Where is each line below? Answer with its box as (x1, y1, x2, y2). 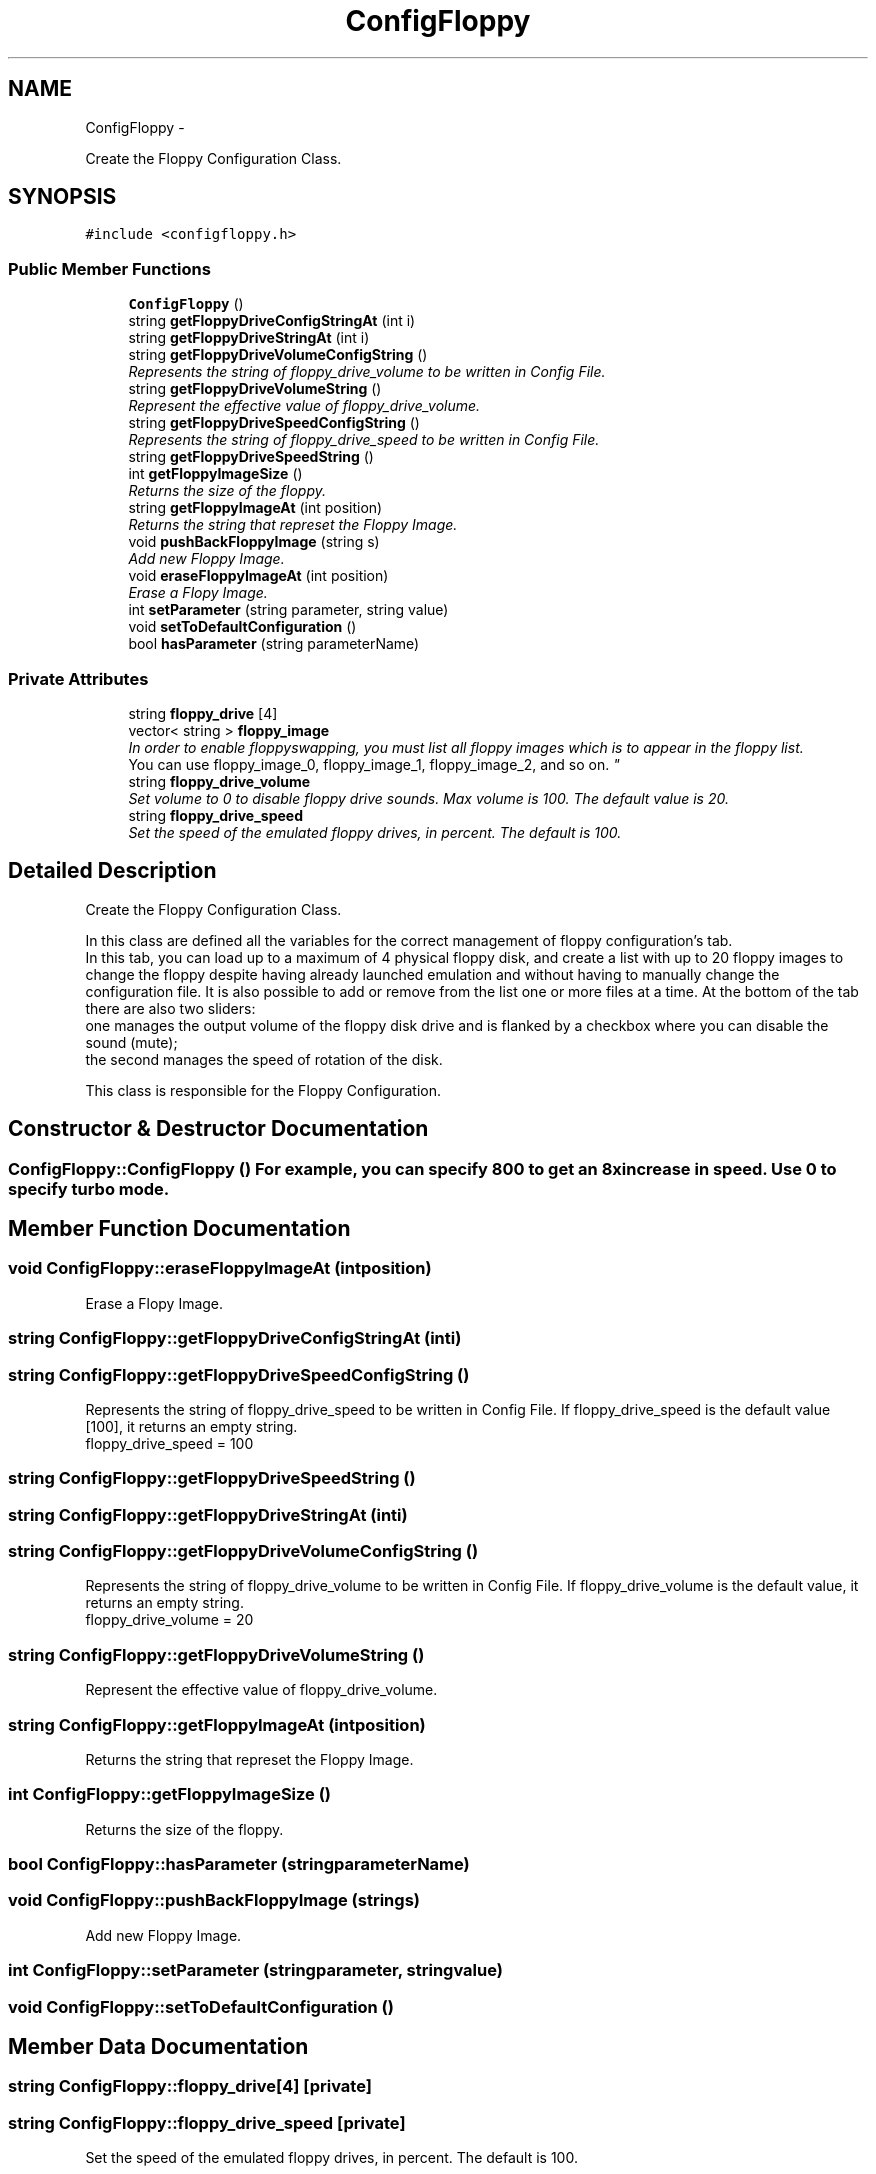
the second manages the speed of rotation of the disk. (85, 1050, 443, 1068)
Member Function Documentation (8, 1216, 351, 1242)
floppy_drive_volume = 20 (85, 1611, 254, 1629)
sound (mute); (85, 1033, 178, 1051)
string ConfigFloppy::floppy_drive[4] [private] (8, 2076, 372, 2097)
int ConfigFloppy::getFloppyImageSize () (8, 1784, 332, 1805)
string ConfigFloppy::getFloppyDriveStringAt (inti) (8, 1504, 408, 1525)
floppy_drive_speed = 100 (85, 1434, 254, 1452)
